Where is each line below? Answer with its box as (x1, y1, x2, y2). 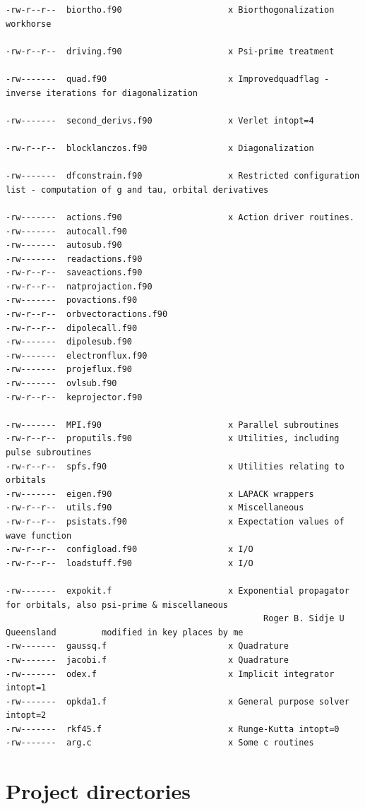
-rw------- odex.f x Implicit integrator (6, 669, 335, 679)
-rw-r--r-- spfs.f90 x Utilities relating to (6, 461, 345, 472)
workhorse (6, 18, 52, 29)
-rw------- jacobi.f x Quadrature (6, 654, 289, 665)
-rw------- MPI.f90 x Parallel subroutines (6, 419, 340, 430)
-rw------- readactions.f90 (6, 253, 143, 264)
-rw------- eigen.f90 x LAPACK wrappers (6, 489, 314, 499)
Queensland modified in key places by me (6, 627, 244, 637)
